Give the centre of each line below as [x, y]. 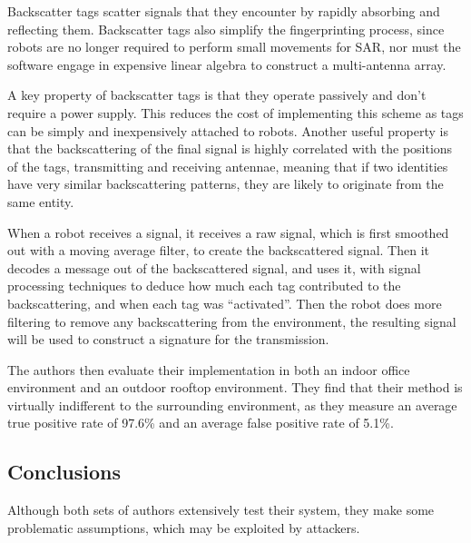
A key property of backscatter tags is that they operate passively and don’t [217, 95]
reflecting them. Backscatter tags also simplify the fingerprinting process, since [226, 29]
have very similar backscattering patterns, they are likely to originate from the [226, 184]
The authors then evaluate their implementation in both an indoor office [209, 369]
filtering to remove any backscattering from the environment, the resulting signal [232, 321]
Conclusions [64, 472]
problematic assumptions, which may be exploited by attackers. [184, 527]
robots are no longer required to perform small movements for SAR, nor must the [234, 47]
